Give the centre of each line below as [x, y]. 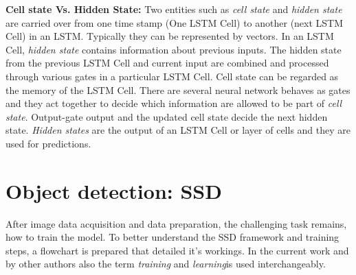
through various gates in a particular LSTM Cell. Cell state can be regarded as [172, 76]
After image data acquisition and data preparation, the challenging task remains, [176, 223]
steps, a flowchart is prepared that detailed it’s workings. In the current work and [177, 250]
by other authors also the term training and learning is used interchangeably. [166, 264]
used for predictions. [48, 143]
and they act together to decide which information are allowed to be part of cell [174, 103]
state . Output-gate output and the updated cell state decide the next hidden [167, 116]
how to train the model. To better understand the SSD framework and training [173, 237]
